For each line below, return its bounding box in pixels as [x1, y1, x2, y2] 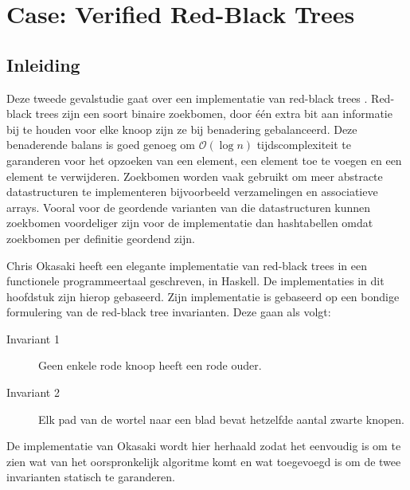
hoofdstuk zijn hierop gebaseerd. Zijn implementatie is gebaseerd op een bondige [6, 288, 400, 304]
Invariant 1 [6, 330, 60, 347]
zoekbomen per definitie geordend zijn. [6, 229, 195, 246]
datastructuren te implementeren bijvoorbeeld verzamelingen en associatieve [6, 183, 378, 200]
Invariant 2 [6, 384, 60, 401]
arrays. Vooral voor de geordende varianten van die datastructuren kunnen [6, 198, 371, 215]
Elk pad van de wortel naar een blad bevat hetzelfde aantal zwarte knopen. [38, 410, 404, 427]
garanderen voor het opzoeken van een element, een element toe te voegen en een [6, 151, 402, 168]
